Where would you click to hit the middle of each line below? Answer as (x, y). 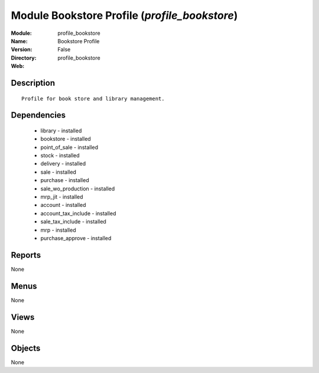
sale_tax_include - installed (73, 222)
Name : (19, 41)
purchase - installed (65, 180)
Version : (22, 50)
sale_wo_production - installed (78, 189)
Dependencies (38, 115)
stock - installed (60, 155)
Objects (26, 348)
